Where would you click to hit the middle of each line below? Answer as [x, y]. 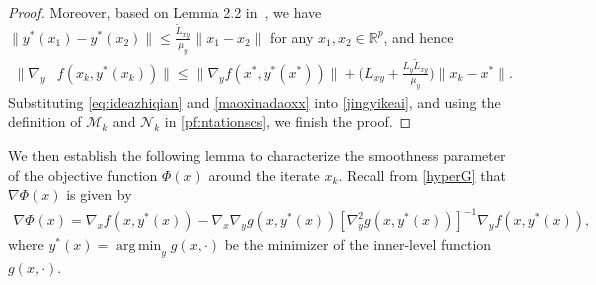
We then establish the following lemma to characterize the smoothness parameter [257, 154]
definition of [45, 121]
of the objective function [83, 174]
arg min [139, 246]
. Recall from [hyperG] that [422, 174]
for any [292, 36]
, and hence [418, 36]
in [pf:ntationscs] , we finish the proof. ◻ [288, 121]
